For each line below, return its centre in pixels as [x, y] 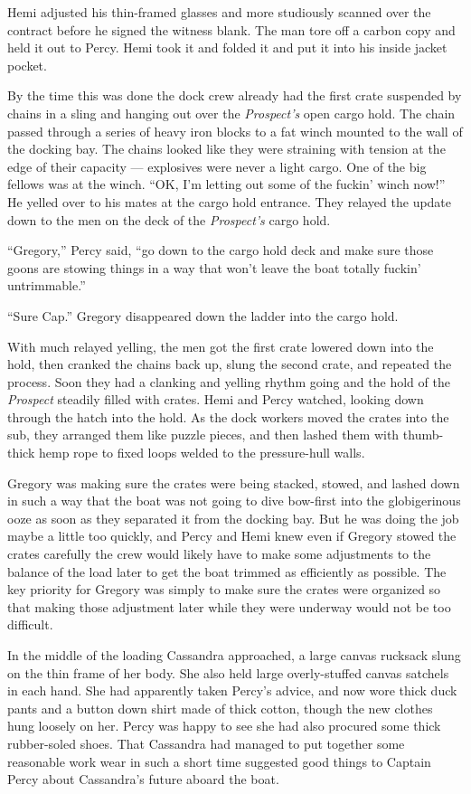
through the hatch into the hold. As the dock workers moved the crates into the [228, 416]
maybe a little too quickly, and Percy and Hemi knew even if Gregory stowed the [232, 536]
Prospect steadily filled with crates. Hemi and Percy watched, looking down [216, 399]
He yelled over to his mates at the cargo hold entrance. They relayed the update [230, 201]
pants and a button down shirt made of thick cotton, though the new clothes [220, 708]
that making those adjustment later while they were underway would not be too [229, 606]
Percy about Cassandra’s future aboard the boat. [143, 779]
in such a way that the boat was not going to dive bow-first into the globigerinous [234, 501]
